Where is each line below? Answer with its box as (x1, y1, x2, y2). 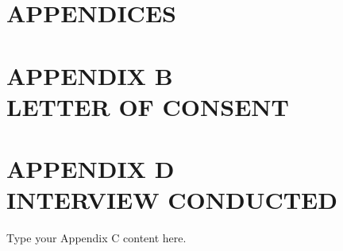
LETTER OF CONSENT (6, 90, 289, 122)
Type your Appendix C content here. (6, 230, 187, 246)
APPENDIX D (6, 153, 175, 185)
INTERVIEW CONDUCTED (6, 183, 337, 216)
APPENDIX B (6, 59, 173, 91)
